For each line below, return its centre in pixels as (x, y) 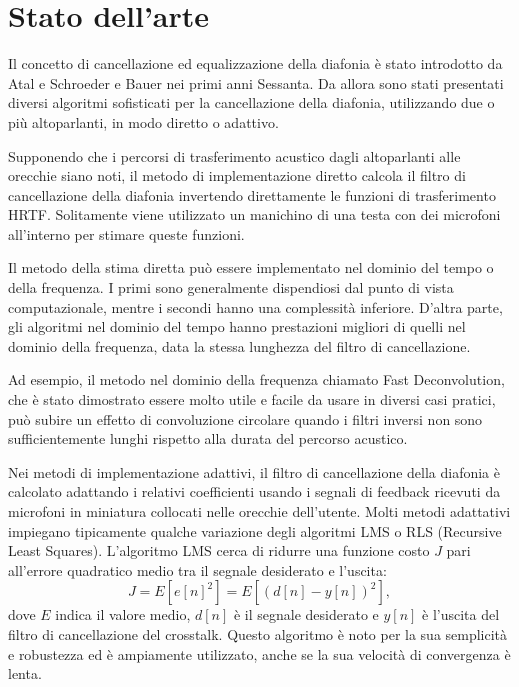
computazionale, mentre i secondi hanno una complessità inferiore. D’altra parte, (255, 306)
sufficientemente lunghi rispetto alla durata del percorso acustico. (208, 438)
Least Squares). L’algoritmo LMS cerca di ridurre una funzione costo (219, 550)
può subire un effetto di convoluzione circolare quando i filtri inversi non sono (245, 418)
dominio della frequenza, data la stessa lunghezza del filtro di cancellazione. (239, 345)
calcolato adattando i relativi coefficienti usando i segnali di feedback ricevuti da (254, 491)
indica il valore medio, (123, 614)
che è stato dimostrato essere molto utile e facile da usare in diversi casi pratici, (252, 399)
